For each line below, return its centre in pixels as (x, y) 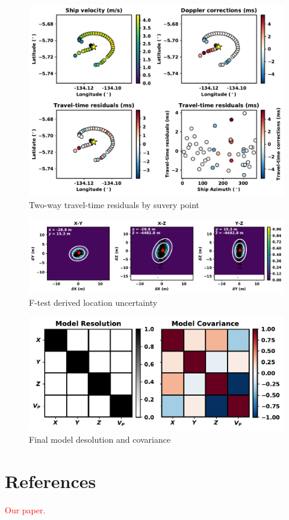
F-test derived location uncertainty (93, 302)
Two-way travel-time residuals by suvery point (114, 204)
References (51, 480)
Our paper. (25, 509)
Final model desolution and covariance (100, 439)
